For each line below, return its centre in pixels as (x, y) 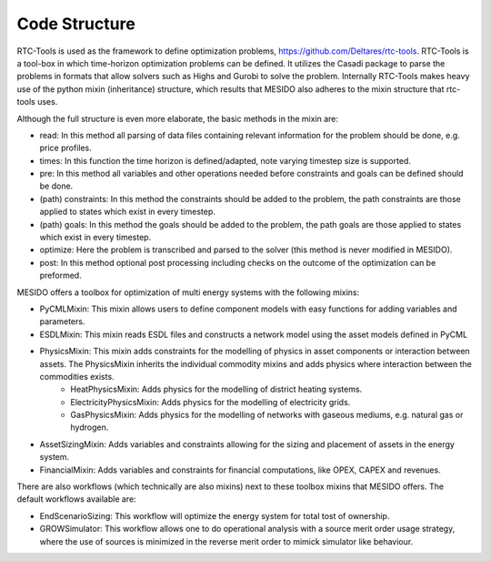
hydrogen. (90, 427)
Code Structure (76, 24)
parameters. (62, 321)
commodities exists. (77, 376)
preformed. (60, 275)
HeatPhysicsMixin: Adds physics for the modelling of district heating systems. (216, 389)
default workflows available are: (76, 499)
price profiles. (66, 148)
